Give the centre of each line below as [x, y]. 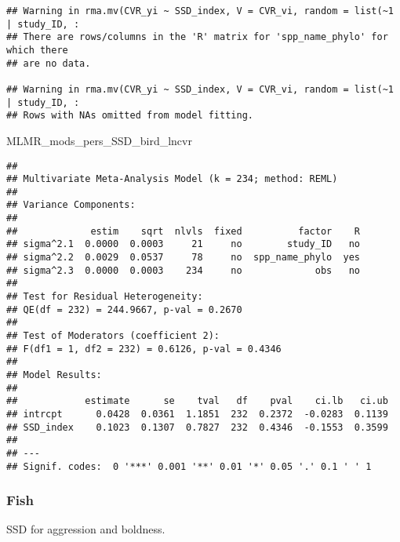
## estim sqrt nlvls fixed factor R [184, 231]
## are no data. [49, 63]
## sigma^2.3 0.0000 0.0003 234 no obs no [184, 270]
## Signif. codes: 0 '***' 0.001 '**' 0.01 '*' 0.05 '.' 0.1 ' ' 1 [189, 466]
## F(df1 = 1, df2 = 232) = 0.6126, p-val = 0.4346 [144, 349]
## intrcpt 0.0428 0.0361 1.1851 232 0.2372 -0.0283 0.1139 [197, 414]
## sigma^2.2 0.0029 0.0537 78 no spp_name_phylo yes [184, 258]
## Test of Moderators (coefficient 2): [113, 336]
